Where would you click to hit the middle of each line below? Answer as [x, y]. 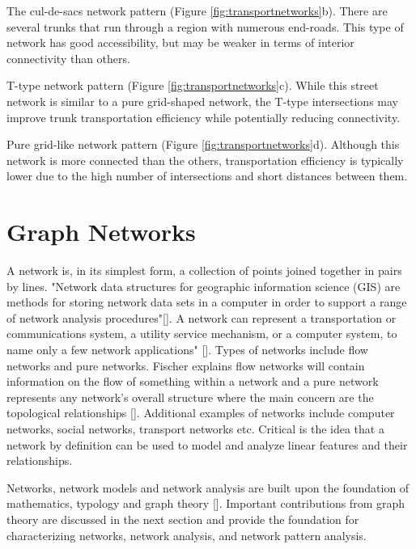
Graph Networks [101, 232]
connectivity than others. [68, 58]
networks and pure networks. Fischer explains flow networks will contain [186, 365]
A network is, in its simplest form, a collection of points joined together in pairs [204, 270]
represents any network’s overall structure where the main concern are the [190, 397]
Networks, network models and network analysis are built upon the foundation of [208, 487]
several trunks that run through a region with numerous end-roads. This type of [205, 26]
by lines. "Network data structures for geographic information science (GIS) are [204, 286]
